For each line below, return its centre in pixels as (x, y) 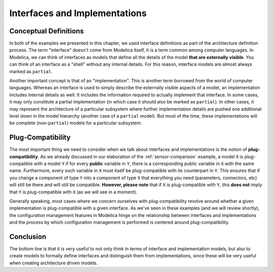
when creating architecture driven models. (54, 263)
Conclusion (28, 236)
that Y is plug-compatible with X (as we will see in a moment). (73, 192)
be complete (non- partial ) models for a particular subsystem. (76, 123)
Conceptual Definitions (47, 31)
